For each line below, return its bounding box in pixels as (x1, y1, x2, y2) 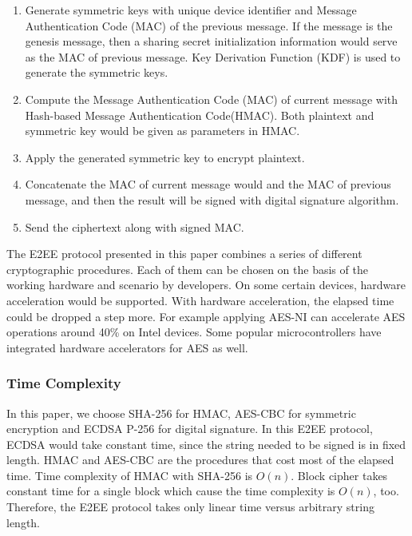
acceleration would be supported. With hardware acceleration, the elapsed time (6, 292, 394, 308)
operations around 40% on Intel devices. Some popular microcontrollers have (6, 324, 382, 340)
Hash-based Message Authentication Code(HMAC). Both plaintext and (25, 106, 374, 123)
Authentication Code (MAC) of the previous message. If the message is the (25, 17, 393, 34)
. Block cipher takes (291, 467, 388, 483)
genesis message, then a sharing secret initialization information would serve (25, 33, 398, 50)
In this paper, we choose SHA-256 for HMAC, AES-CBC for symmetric (6, 404, 356, 421)
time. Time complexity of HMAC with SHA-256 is (6, 467, 253, 483)
